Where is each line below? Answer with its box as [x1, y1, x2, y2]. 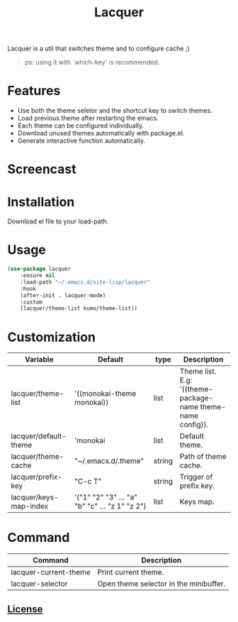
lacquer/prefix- [11, 472, 62, 482]
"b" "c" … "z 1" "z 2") [74, 501, 147, 511]
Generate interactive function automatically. [17, 136, 146, 145]
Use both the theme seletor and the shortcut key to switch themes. [17, 106, 212, 115]
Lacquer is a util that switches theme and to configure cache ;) [7, 44, 190, 53]
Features [7, 83, 61, 99]
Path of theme [179, 452, 227, 462]
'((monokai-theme [74, 389, 137, 399]
